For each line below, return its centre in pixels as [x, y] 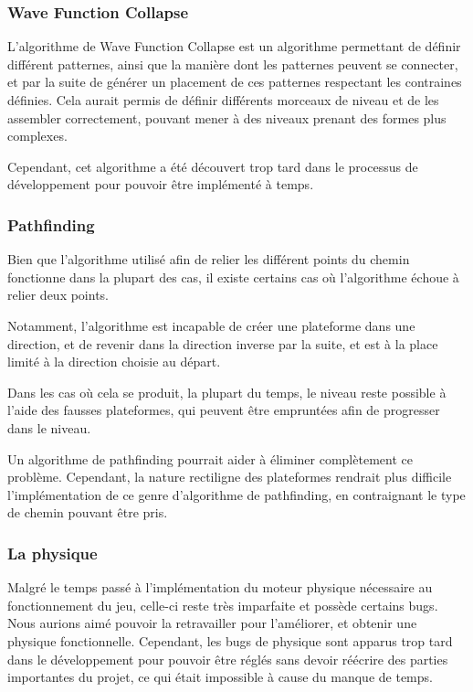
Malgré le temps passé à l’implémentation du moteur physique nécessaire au [220, 587]
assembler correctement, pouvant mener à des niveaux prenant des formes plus [227, 117]
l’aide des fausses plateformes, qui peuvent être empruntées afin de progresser [224, 410]
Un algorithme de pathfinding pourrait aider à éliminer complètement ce [210, 458]
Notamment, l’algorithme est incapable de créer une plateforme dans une [211, 325]
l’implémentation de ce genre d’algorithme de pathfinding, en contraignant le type [236, 494]
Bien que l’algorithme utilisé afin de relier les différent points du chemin [209, 259]
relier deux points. [58, 295]
